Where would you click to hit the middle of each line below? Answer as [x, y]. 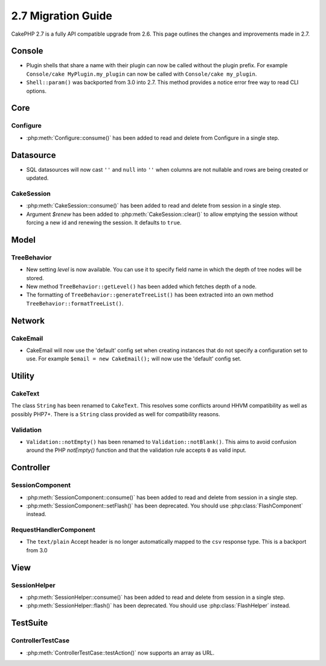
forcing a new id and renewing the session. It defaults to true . [104, 223]
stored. [35, 278]
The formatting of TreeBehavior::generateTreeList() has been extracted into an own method [150, 295]
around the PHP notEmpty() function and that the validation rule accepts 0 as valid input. [136, 450]
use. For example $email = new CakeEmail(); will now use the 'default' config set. [134, 359]
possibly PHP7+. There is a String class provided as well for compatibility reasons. [116, 414]
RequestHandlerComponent [53, 530]
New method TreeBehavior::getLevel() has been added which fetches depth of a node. [141, 286]
